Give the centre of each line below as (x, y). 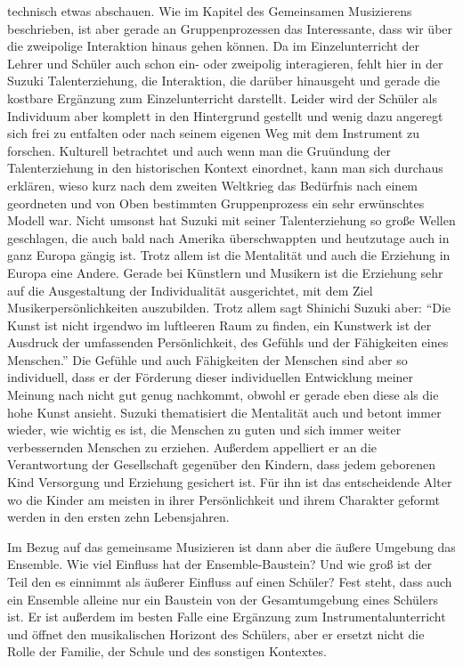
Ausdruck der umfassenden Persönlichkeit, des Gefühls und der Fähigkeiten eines (228, 342)
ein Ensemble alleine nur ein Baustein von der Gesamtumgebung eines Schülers (223, 599)
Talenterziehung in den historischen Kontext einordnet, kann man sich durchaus (225, 168)
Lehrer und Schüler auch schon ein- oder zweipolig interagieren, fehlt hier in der (225, 63)
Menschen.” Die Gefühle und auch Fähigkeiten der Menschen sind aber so (207, 359)
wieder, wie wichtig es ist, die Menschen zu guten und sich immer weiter (204, 430)
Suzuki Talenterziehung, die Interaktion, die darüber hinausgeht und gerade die (224, 81)
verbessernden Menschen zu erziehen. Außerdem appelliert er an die (192, 447)
